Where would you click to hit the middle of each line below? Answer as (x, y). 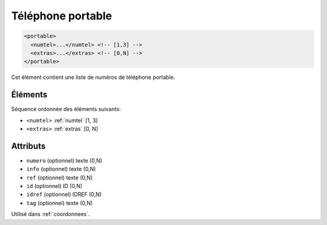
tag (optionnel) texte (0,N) (60, 203)
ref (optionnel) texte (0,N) (60, 177)
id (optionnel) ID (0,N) (54, 186)
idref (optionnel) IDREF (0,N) (64, 195)
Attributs (28, 146)
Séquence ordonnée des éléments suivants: (66, 109)
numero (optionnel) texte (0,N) (64, 160)
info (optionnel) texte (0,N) (61, 169)
